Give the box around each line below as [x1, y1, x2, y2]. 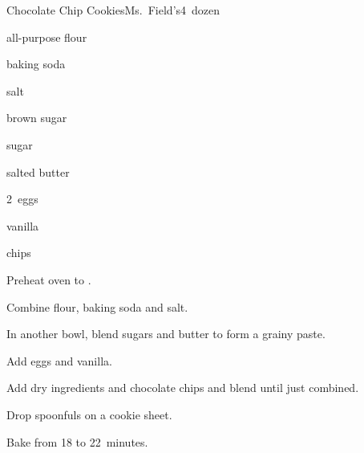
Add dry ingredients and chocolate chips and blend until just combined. [6, 379, 359, 396]
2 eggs [6, 190, 38, 207]
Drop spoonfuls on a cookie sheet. [6, 406, 172, 422]
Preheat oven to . [6, 271, 91, 288]
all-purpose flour [6, 28, 87, 45]
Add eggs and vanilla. [6, 352, 112, 369]
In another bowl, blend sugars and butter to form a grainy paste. [6, 325, 326, 342]
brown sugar [6, 109, 67, 126]
